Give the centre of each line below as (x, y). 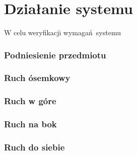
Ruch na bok (30, 124)
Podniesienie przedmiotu (55, 55)
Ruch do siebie (35, 147)
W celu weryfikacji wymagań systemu (62, 32)
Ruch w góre (30, 101)
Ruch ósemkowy (37, 78)
